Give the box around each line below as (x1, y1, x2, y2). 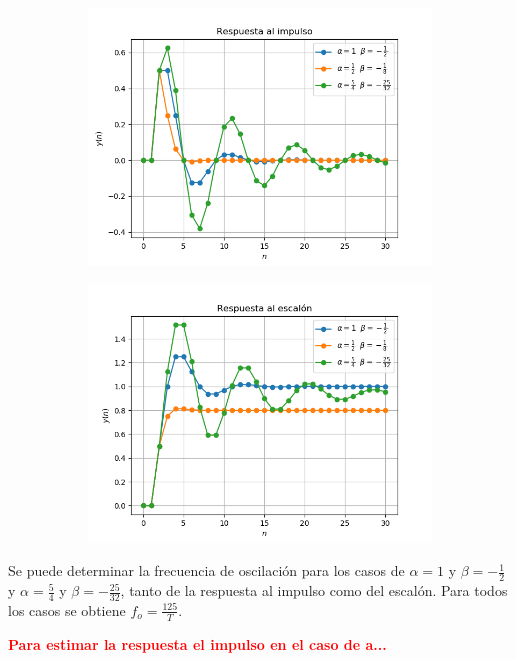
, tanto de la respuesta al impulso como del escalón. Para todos (120, 580, 508, 601)
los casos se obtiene (8, 599, 126, 620)
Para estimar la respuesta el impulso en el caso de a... (8, 633, 387, 654)
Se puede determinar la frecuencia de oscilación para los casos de (8, 560, 405, 581)
